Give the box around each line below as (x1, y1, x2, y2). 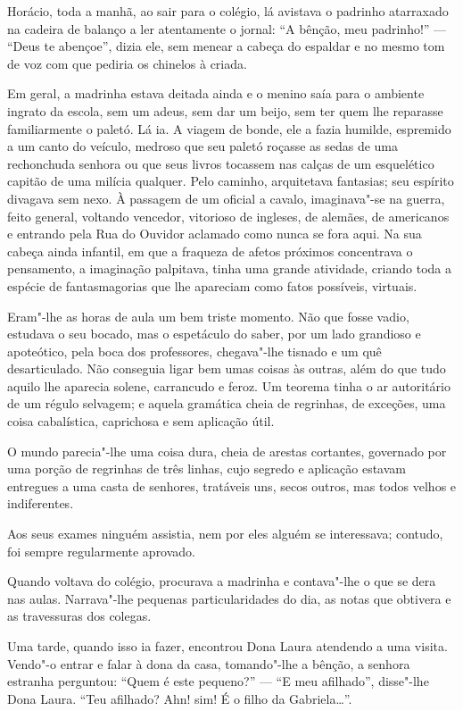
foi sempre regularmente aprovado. (7, 541, 196, 560)
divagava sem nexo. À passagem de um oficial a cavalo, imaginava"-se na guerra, (7, 188, 445, 207)
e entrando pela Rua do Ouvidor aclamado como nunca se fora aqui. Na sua (7, 224, 422, 243)
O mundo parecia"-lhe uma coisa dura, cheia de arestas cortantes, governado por (7, 441, 447, 460)
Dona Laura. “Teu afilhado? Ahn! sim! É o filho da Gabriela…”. (7, 689, 352, 707)
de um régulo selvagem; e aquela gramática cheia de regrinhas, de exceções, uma (7, 394, 446, 413)
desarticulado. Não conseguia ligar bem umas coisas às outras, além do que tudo (7, 359, 446, 378)
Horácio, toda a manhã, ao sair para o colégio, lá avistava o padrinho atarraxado (7, 2, 449, 20)
